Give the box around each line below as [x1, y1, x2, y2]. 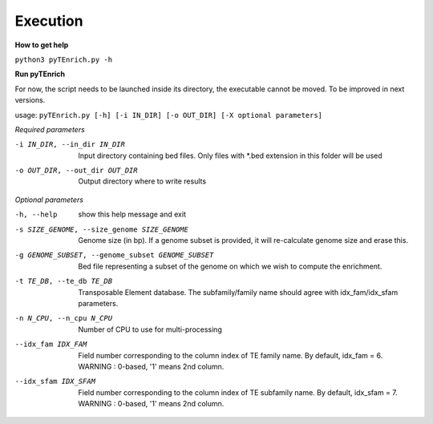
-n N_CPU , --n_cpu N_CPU [14, 313, 112, 323]
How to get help [14, 40, 69, 50]
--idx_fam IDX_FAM [14, 340, 87, 349]
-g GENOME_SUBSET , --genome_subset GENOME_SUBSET [14, 251, 214, 260]
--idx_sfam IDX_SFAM [14, 377, 96, 386]
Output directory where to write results [78, 176, 207, 186]
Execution [14, 12, 83, 30]
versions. [14, 95, 46, 105]
